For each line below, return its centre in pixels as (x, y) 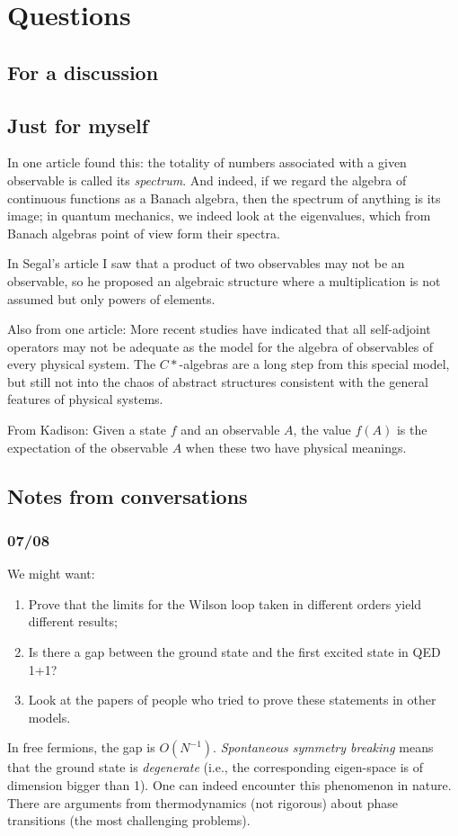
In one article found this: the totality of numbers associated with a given (207, 162)
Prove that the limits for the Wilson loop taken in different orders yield (225, 603)
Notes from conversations (128, 495)
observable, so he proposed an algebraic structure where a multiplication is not (224, 280)
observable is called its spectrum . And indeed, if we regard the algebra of (207, 180)
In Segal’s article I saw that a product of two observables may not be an (206, 263)
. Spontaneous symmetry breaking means (323, 747)
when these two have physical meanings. (296, 447)
